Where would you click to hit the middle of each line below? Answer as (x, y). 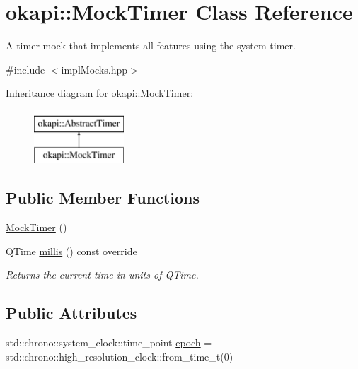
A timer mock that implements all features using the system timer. (151, 46)
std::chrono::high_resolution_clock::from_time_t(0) (120, 356)
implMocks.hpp (94, 69)
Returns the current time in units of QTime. (102, 275)
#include (25, 69)
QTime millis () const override (71, 251)
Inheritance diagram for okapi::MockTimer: (100, 93)
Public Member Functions (103, 198)
